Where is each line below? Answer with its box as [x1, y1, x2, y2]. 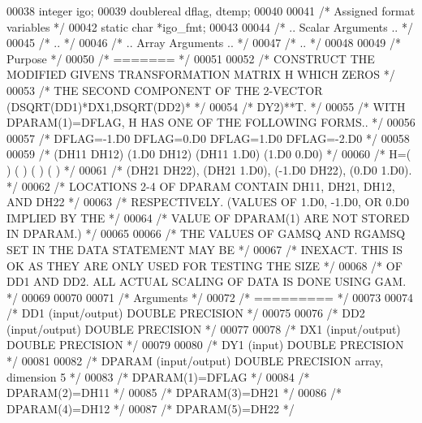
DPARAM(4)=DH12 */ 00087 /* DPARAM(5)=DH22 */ [6, 399, 295, 417]
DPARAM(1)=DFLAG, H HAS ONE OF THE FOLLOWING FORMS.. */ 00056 [6, 114, 416, 131]
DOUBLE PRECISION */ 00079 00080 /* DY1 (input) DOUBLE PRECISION [6, 336, 404, 353]
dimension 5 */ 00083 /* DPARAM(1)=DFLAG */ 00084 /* [6, 368, 310, 385]
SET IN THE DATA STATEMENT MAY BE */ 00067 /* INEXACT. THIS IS [6, 240, 403, 257]
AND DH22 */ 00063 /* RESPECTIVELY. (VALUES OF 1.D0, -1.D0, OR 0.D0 [6, 193, 410, 210]
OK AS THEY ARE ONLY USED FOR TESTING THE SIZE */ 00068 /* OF [6, 257, 403, 274]
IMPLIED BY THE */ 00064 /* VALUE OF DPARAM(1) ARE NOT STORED [6, 209, 410, 226]
